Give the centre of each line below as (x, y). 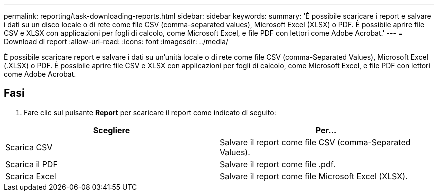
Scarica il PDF (32, 164)
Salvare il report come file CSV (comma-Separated (315, 142)
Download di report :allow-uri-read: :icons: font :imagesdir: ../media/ (116, 42)
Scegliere (112, 130)
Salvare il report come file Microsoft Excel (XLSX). (314, 176)
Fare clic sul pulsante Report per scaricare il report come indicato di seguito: (150, 112)
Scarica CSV (29, 147)
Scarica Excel (31, 176)
